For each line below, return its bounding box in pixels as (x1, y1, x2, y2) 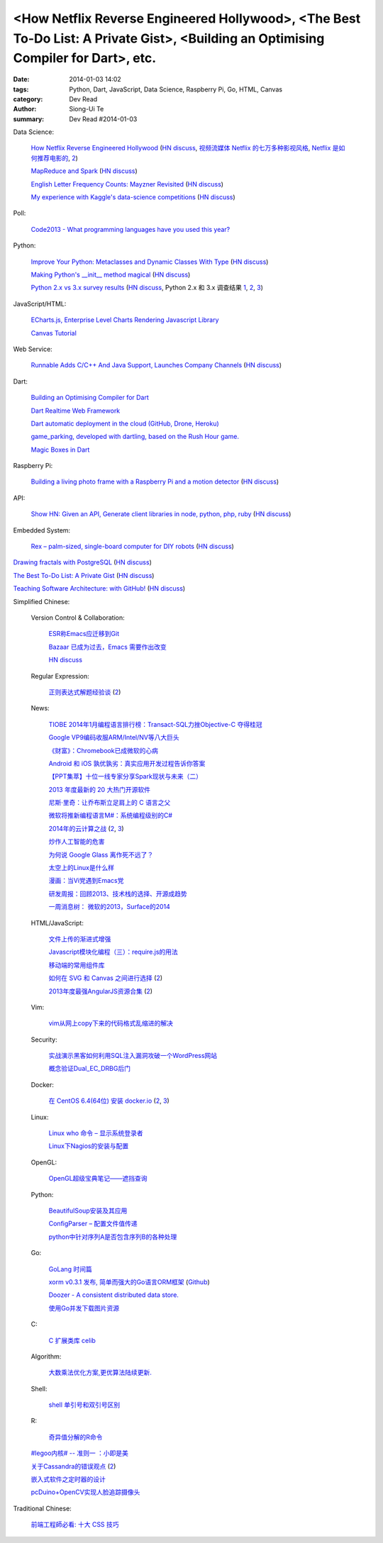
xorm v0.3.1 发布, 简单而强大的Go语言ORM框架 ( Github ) (48, 1277, 211, 1286)
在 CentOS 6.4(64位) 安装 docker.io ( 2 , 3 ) (48, 1096, 170, 1105)
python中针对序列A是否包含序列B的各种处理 (48, 1232, 177, 1241)
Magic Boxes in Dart (30, 445, 90, 454)
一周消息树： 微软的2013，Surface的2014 (48, 903, 170, 911)
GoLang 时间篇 (48, 1264, 92, 1273)
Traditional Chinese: (13, 1504, 72, 1513)
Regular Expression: (30, 672, 89, 680)
